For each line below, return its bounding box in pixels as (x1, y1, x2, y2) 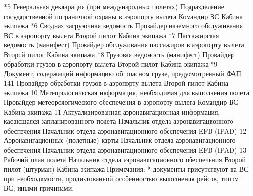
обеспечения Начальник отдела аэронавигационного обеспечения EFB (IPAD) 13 (4, 144, 247, 155)
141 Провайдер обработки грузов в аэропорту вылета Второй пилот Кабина (4, 78, 228, 88)
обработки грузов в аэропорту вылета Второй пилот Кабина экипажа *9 (4, 59, 218, 69)
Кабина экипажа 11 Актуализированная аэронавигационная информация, (4, 106, 220, 117)
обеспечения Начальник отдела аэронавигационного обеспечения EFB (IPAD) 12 (4, 125, 247, 136)
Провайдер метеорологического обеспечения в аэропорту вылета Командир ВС (4, 97, 238, 107)
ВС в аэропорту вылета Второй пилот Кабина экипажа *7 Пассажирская (4, 30, 219, 40)
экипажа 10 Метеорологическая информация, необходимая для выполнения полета (4, 87, 249, 98)
